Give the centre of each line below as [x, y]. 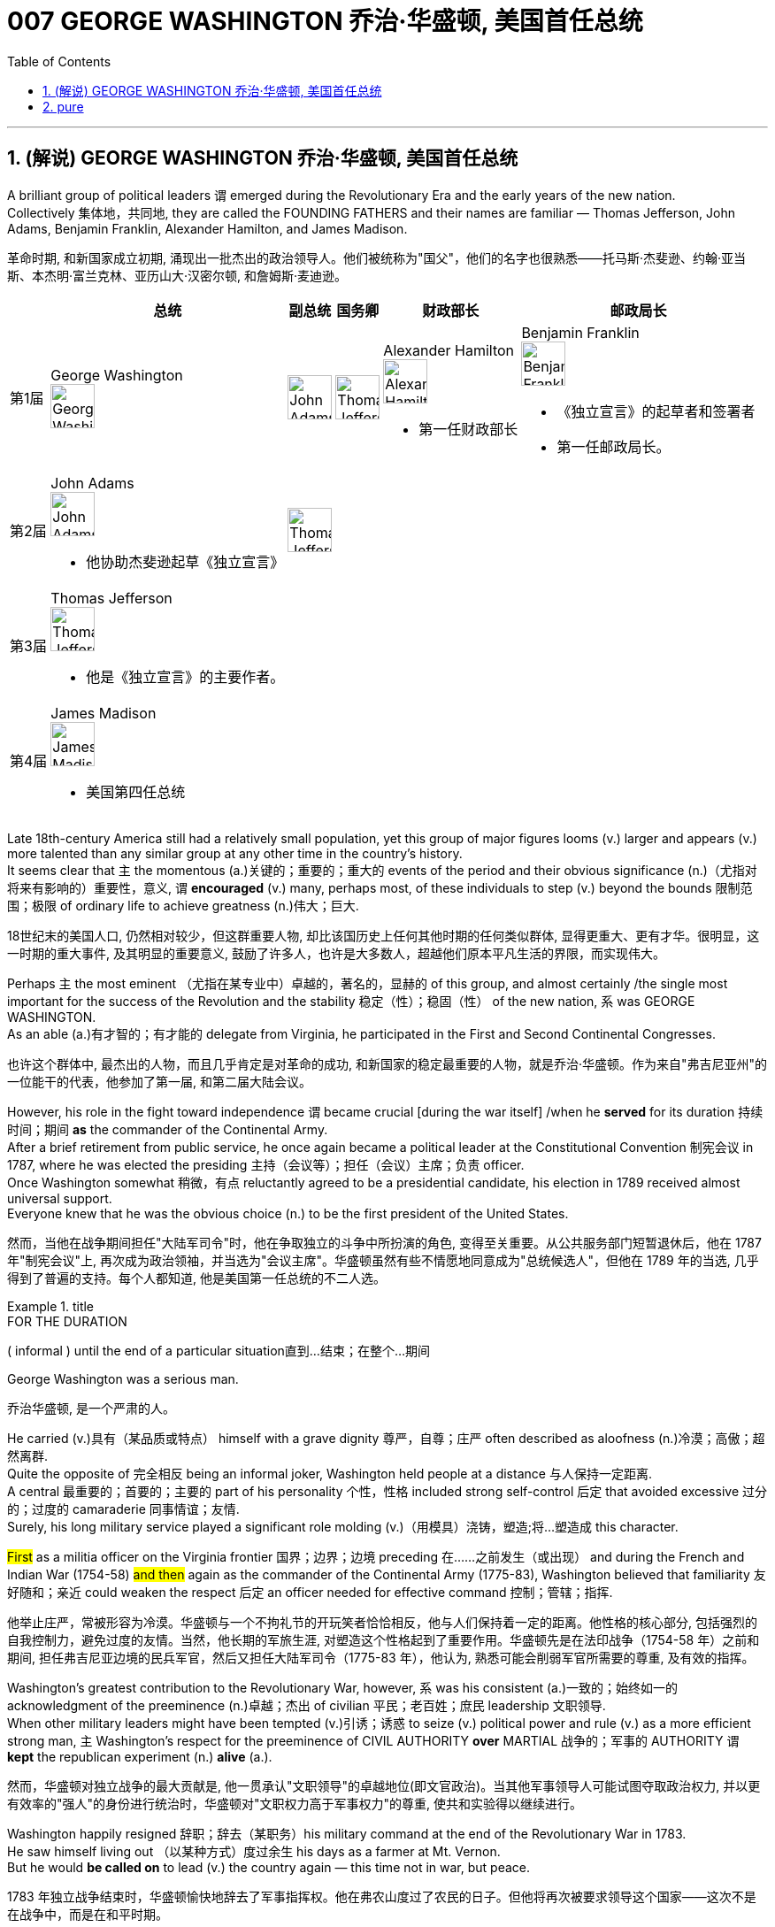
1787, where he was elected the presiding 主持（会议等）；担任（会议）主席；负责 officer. [266, 1164]
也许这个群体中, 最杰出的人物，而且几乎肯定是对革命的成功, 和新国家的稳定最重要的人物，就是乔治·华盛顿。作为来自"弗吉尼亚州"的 [387, 1063]
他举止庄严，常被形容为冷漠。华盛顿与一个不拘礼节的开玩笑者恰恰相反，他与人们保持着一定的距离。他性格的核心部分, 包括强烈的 [382, 1622]
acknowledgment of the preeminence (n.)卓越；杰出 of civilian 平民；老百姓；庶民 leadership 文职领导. [307, 1705]
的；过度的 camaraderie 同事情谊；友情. [123, 1509]
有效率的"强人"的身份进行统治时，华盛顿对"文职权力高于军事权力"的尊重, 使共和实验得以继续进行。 [295, 1803]
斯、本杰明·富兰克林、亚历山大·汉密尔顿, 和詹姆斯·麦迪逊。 [177, 275]
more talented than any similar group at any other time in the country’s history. [235, 853]
